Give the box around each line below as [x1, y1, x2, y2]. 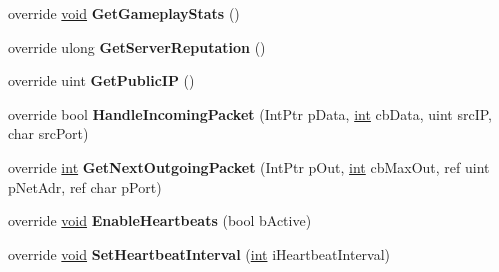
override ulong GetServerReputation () [8, 36, 266, 57]
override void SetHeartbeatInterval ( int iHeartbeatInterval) [8, 243, 391, 264]
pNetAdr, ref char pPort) [8, 176, 162, 197]
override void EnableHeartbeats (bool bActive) [8, 210, 312, 231]
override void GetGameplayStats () [8, 3, 240, 23]
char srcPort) [8, 123, 89, 144]
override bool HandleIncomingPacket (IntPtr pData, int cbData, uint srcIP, [8, 103, 492, 124]
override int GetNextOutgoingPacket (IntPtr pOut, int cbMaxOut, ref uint [8, 156, 490, 177]
